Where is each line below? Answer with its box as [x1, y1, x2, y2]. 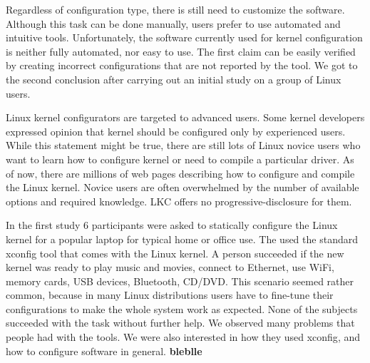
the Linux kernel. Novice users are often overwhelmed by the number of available [6, 180, 359, 195]
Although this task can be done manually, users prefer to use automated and [6, 16, 341, 31]
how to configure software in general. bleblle [6, 343, 202, 358]
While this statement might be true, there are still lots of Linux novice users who [6, 138, 361, 153]
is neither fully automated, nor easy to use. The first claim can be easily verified [6, 44, 356, 58]
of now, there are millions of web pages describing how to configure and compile [6, 165, 355, 180]
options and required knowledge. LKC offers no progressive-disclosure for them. [6, 193, 352, 208]
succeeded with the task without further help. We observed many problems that [6, 315, 355, 330]
